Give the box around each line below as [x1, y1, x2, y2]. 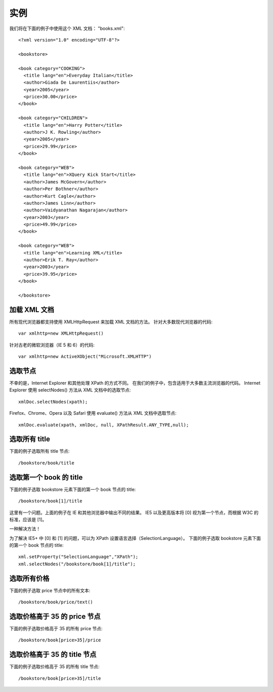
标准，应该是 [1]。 [9, 516, 47, 522]
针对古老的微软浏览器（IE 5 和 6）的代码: [9, 342, 95, 348]
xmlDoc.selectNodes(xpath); [18, 398, 88, 405]
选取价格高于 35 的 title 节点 [9, 650, 97, 659]
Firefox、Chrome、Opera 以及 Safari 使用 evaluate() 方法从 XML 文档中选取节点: [9, 410, 177, 416]
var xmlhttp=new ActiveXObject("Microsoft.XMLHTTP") [18, 354, 152, 359]
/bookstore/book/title [18, 460, 75, 466]
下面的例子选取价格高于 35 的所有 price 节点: [9, 626, 103, 632]
